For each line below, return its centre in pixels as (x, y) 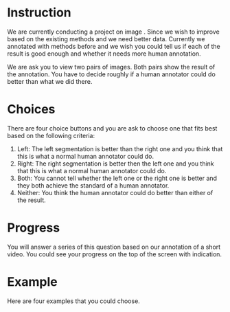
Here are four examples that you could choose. (74, 301)
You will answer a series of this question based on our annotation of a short (114, 247)
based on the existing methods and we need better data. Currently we (106, 38)
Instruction (39, 13)
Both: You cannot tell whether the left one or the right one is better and (117, 178)
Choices (31, 110)
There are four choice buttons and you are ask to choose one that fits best (112, 128)
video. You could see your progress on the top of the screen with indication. (114, 254)
